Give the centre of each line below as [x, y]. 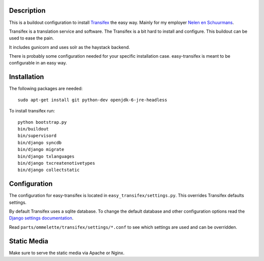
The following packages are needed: [46, 88]
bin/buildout [33, 129]
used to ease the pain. [31, 38]
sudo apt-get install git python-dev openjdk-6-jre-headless [92, 100]
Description [27, 11]
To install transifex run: [32, 111]
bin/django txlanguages [46, 156]
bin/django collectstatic [49, 170]
